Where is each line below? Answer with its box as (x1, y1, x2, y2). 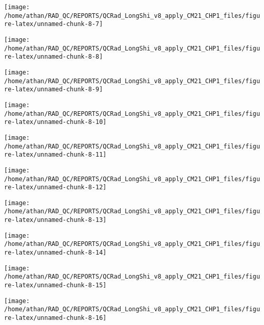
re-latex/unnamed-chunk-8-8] (4, 53, 103, 61)
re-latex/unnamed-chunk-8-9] (4, 86, 103, 93)
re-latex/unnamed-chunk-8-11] (4, 151, 107, 159)
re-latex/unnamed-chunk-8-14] (4, 249, 107, 257)
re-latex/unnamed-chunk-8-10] (4, 118, 107, 126)
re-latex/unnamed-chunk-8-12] (4, 184, 107, 191)
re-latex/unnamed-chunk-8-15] (4, 282, 107, 289)
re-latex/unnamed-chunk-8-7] (4, 20, 103, 28)
